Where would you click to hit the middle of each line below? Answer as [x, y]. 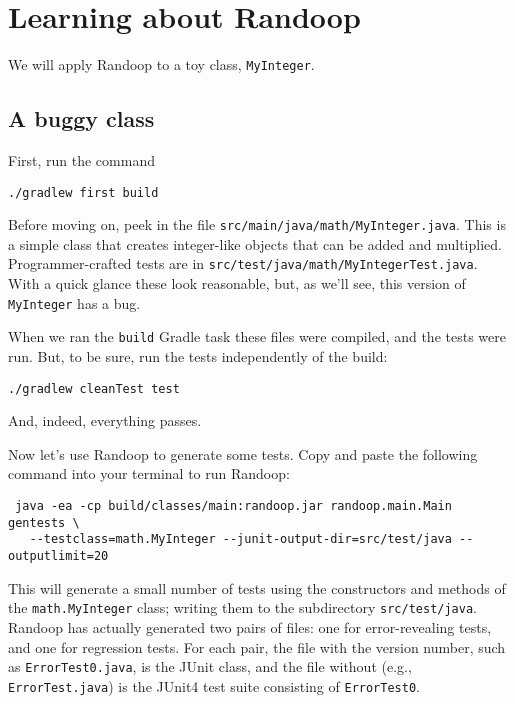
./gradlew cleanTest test [94, 388]
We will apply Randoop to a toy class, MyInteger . [161, 64]
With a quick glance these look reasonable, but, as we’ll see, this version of [237, 283]
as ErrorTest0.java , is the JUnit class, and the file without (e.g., [210, 666]
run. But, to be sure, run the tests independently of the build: [198, 356]
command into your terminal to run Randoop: [149, 473]
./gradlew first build [83, 192]
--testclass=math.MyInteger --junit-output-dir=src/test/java [240, 539]
